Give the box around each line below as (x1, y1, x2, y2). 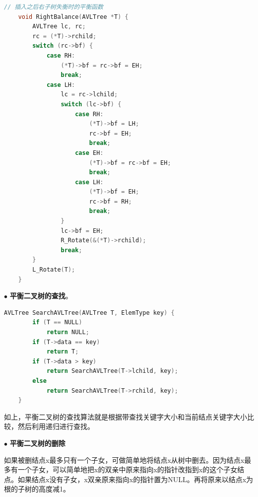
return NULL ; (46, 329, 89, 336)
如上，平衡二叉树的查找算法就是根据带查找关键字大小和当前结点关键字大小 (4, 411, 247, 422)
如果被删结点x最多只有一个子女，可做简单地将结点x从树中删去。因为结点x (4, 454, 245, 465)
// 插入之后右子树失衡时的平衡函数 (4, 3, 103, 10)
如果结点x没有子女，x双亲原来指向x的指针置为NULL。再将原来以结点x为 (17, 474, 254, 484)
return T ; (46, 348, 79, 355)
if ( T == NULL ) (32, 319, 82, 326)
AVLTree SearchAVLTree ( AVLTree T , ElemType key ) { (4, 309, 175, 316)
